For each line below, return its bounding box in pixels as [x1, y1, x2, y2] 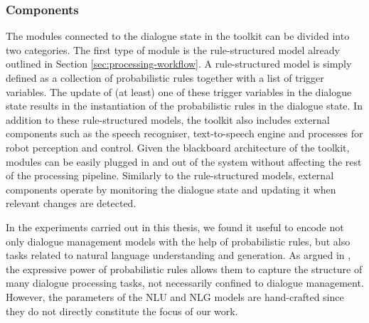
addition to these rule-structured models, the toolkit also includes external [6, 112, 330, 127]
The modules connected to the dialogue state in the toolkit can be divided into [6, 28, 350, 43]
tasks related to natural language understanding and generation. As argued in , [6, 248, 351, 263]
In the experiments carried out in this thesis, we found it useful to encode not [6, 219, 344, 234]
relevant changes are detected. [6, 196, 137, 211]
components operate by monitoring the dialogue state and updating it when [6, 181, 336, 196]
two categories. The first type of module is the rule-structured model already [6, 42, 340, 57]
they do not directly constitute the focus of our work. [6, 303, 238, 318]
